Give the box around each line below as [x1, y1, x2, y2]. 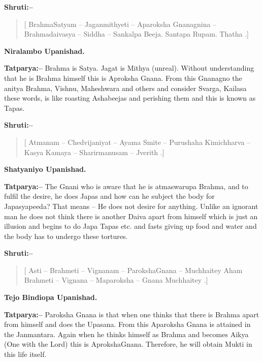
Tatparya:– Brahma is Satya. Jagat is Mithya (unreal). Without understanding [4, 63, 254, 73]
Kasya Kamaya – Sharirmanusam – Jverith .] [24, 146, 165, 157]
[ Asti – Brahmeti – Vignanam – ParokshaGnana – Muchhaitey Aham [24, 264, 243, 275]
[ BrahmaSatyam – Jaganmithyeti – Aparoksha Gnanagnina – [24, 18, 217, 29]
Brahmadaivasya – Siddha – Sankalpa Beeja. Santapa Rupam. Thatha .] [24, 28, 249, 39]
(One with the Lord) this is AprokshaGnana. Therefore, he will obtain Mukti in [4, 339, 252, 349]
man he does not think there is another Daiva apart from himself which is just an [4, 210, 258, 221]
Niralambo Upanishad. [4, 45, 85, 56]
